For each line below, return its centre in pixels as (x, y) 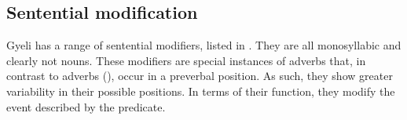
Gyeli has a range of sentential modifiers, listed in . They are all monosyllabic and (204, 45)
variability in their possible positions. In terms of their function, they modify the (201, 91)
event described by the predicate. (86, 106)
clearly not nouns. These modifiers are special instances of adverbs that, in (186, 60)
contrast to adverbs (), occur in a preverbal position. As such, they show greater (200, 76)
